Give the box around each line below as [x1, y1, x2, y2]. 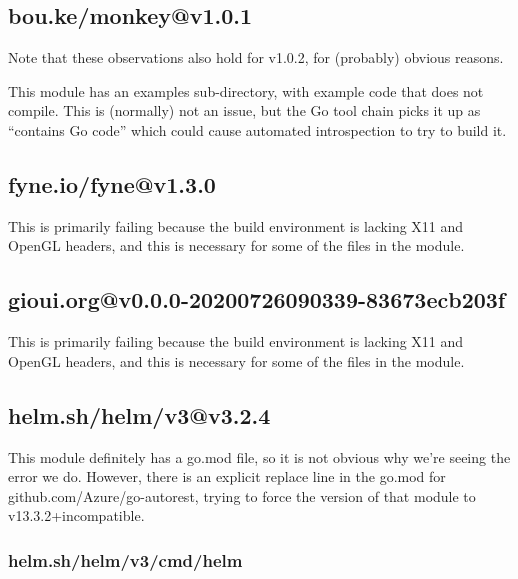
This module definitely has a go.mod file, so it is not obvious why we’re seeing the [8, 446, 511, 467]
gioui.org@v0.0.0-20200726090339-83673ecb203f [8, 284, 506, 315]
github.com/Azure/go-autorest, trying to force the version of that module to [8, 485, 476, 506]
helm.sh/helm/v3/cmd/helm [8, 547, 243, 572]
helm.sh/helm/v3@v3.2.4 [8, 399, 271, 430]
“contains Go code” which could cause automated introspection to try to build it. [8, 119, 507, 140]
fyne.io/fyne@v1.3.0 [8, 168, 216, 199]
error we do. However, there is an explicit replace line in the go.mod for [8, 466, 446, 487]
